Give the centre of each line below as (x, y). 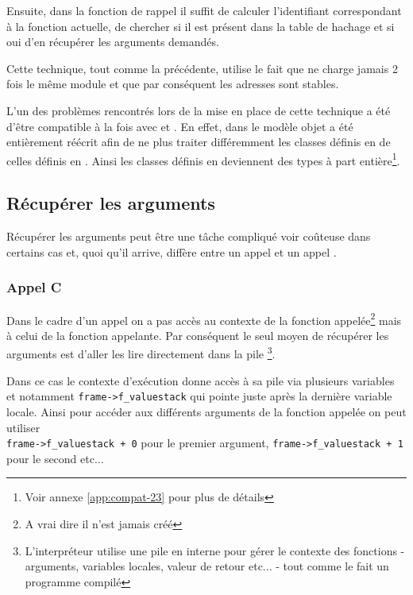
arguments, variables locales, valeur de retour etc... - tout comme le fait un (207, 566)
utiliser (23, 427)
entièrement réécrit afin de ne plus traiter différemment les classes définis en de (199, 142)
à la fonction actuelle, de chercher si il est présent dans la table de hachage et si (201, 26)
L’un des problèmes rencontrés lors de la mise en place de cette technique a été (199, 110)
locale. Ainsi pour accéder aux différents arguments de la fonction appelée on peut (206, 411)
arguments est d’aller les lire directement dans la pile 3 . (141, 353)
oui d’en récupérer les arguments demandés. (113, 42)
